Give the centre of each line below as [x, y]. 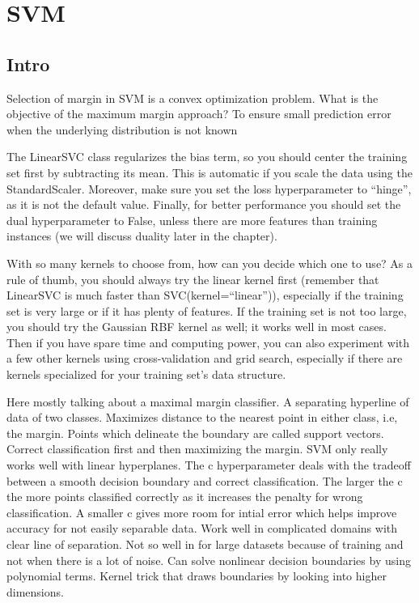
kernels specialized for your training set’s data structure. [146, 374]
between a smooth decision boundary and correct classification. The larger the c [205, 480]
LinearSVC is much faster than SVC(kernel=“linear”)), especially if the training [205, 295]
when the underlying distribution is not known [122, 129]
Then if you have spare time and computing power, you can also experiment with [208, 342]
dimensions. [35, 591]
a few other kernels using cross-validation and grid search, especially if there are [205, 358]
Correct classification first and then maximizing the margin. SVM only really [197, 449]
